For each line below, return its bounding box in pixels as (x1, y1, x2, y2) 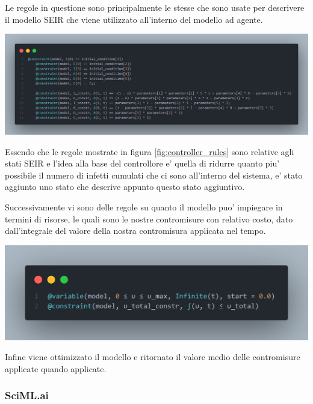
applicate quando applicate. (5, 362, 107, 375)
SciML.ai (5, 388, 49, 403)
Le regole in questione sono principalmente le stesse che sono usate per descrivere (5, 1, 305, 13)
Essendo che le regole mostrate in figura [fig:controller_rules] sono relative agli (5, 145, 294, 158)
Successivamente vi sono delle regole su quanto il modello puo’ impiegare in (5, 200, 283, 213)
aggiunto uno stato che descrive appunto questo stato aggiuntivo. (5, 180, 245, 193)
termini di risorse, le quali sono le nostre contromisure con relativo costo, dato (5, 212, 293, 225)
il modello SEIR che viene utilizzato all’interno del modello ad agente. (5, 13, 263, 25)
